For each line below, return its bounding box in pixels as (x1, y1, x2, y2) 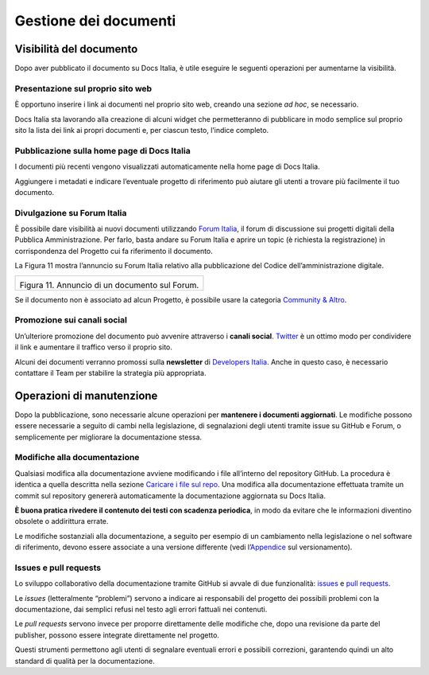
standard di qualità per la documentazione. (14, 656, 155, 665)
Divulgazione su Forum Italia (14, 207, 127, 218)
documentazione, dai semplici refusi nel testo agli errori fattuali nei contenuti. (14, 605, 268, 615)
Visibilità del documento (14, 42, 138, 56)
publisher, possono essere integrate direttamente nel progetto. (14, 630, 220, 640)
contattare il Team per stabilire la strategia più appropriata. (14, 368, 207, 377)
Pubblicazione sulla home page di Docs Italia (14, 145, 191, 156)
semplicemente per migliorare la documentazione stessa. (14, 432, 203, 442)
